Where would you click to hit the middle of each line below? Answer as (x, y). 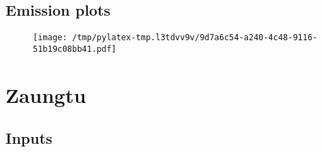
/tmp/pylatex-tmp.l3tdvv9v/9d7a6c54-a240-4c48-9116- (195, 38)
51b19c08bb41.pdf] (75, 49)
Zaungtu (46, 94)
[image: (50, 38)
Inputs (29, 138)
